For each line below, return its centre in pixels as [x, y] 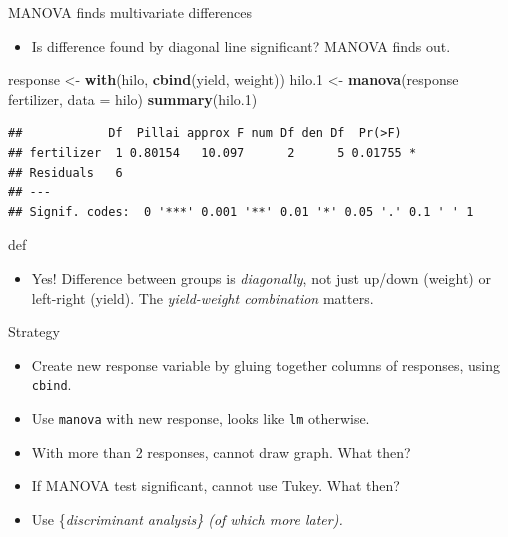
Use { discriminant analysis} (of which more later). [187, 518]
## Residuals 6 [65, 172]
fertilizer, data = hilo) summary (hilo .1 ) [133, 98]
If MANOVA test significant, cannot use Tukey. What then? [215, 485]
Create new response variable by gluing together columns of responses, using [265, 364]
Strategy [34, 331]
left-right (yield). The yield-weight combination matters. [202, 297]
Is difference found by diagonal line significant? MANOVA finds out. [241, 45]
